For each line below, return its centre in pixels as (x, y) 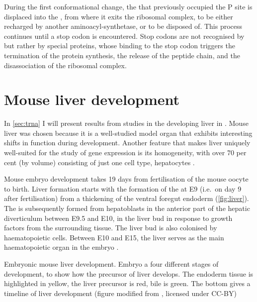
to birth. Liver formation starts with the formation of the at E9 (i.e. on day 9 (123, 188)
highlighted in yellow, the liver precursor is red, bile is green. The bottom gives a (127, 283)
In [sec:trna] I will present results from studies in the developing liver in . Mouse (126, 123)
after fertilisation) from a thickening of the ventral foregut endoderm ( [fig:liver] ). (127, 198)
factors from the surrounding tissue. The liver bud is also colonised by (111, 228)
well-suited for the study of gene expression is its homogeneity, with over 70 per (125, 152)
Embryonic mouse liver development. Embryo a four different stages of (111, 264)
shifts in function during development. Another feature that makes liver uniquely (127, 143)
